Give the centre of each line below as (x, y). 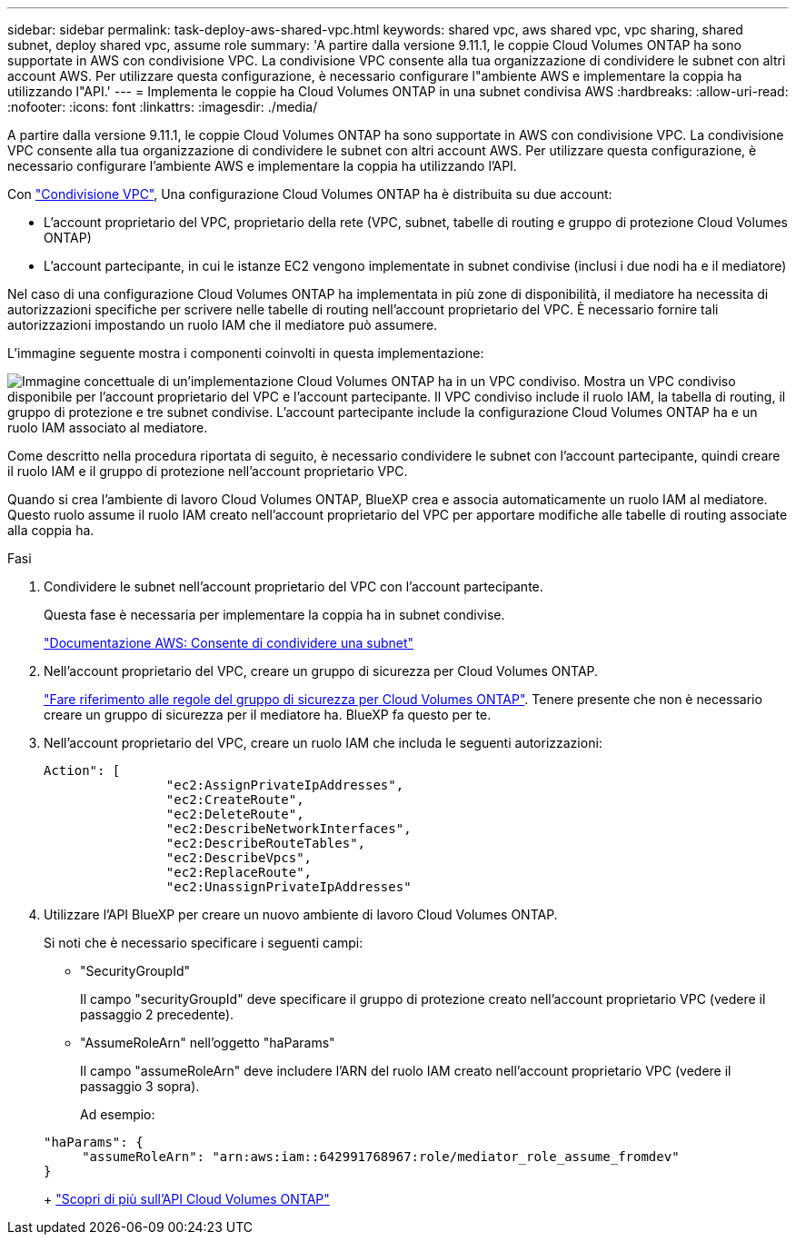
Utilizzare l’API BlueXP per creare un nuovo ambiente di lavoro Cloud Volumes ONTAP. (301, 914)
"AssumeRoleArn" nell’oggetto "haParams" (208, 1043)
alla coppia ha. (51, 530)
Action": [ (82, 770)
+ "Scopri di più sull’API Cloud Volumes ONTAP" (187, 1199)
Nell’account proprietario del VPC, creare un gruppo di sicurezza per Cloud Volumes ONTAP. (321, 671)
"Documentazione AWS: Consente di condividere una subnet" (229, 643)
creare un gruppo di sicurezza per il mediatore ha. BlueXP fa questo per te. (268, 715)
